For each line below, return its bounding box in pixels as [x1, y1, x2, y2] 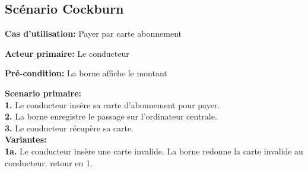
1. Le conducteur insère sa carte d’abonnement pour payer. [5, 98, 220, 111]
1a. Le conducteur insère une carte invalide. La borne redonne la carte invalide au [5, 144, 303, 157]
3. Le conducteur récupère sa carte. [5, 121, 134, 134]
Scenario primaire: [5, 86, 81, 99]
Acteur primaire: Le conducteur [5, 47, 129, 59]
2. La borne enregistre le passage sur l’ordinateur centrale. [5, 110, 217, 122]
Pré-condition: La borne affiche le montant [5, 67, 167, 79]
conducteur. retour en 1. [5, 156, 93, 169]
